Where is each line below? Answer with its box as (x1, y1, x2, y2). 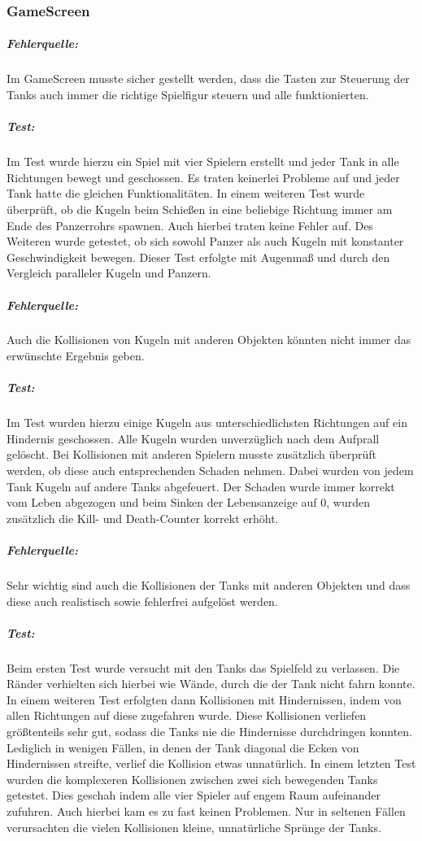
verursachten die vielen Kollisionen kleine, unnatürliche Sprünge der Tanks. (7, 818, 381, 835)
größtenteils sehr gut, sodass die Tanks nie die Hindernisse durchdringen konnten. (7, 723, 412, 740)
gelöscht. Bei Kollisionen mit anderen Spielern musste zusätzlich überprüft (7, 446, 376, 463)
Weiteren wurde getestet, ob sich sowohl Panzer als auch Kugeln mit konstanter (7, 233, 404, 250)
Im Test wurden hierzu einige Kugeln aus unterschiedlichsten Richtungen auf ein (7, 414, 407, 431)
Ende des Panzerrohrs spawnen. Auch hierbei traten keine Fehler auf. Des (7, 216, 373, 233)
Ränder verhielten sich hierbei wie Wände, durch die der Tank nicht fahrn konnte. (7, 675, 415, 692)
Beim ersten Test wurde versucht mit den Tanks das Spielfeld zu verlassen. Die (7, 659, 400, 676)
